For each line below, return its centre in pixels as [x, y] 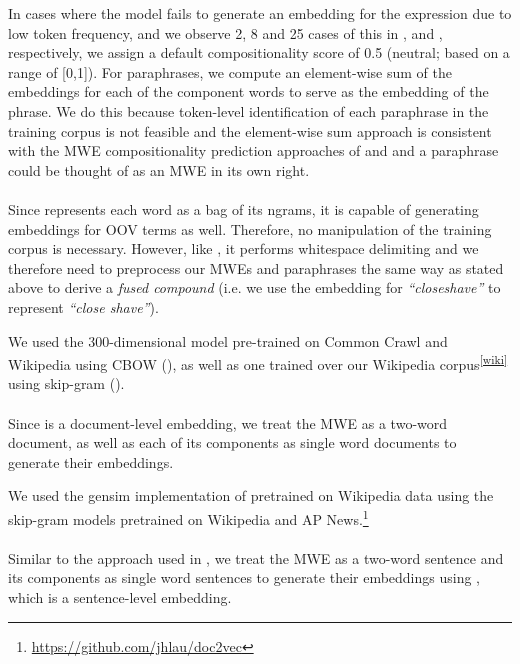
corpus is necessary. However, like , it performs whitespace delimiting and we [243, 248]
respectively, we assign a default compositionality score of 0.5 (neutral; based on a [259, 52]
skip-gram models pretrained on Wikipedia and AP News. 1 [188, 517]
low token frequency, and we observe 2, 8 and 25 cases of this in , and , [225, 32]
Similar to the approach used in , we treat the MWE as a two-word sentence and [256, 557]
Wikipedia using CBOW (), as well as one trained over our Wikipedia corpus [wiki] [258, 362]
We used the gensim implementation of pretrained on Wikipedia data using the [251, 495]
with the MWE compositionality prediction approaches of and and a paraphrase [253, 150]
